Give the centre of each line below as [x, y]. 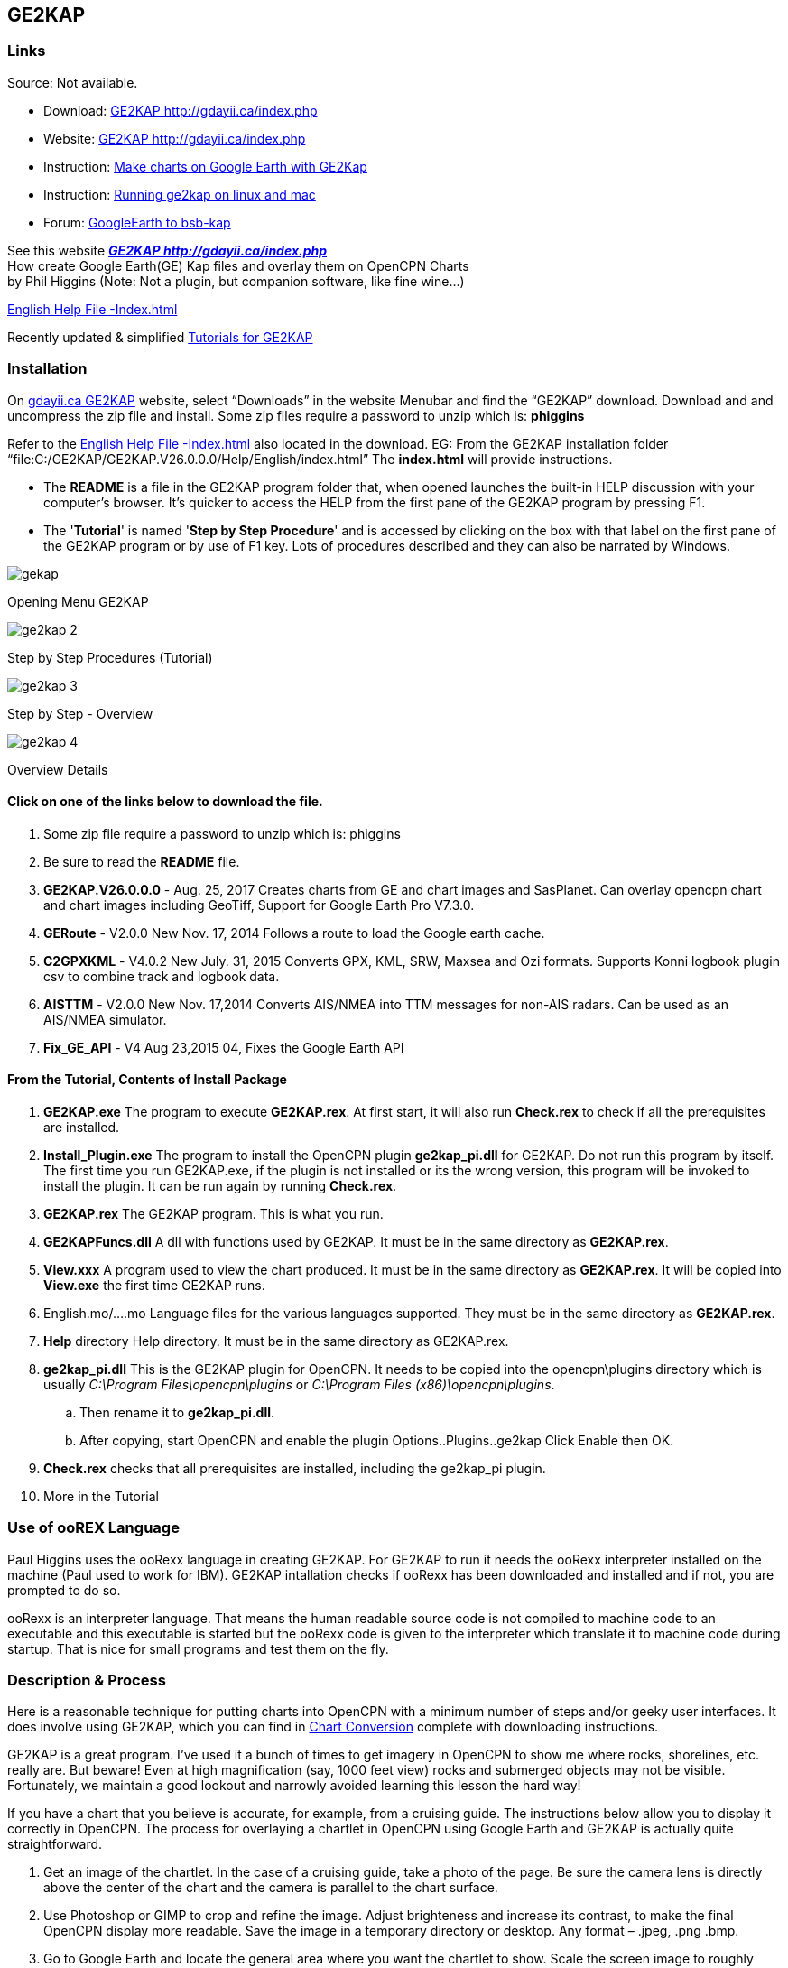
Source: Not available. [73, 82]
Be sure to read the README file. [142, 861]
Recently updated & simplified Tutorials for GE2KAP [160, 337]
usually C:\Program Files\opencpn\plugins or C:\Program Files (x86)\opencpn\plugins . [299, 1384]
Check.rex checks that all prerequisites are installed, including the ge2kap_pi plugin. [295, 1468]
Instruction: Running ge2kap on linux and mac [180, 194]
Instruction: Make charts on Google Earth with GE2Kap [205, 166]
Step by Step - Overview [80, 713]
